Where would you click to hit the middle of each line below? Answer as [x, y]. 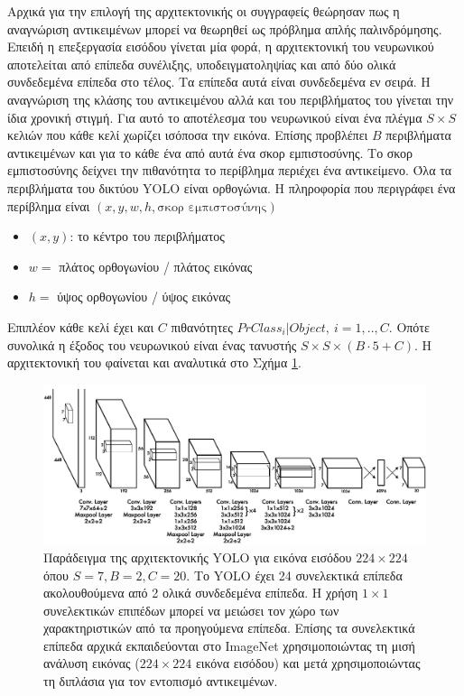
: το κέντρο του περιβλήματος [147, 236]
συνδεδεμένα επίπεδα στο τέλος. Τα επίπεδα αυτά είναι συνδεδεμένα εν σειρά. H [219, 82]
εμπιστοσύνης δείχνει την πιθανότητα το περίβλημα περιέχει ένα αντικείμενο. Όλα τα [230, 170]
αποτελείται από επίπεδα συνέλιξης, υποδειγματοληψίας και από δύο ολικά [202, 64]
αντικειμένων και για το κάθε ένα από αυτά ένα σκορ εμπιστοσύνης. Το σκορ [210, 152]
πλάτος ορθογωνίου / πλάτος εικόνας [156, 266]
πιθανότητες [202, 326]
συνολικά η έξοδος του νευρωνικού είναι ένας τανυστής [152, 344]
